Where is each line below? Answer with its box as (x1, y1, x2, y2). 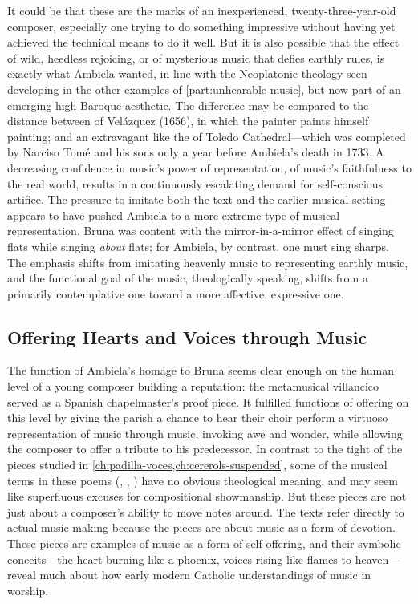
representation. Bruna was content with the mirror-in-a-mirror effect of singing (7, 222, 394, 239)
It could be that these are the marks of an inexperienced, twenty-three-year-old (7, 2, 396, 18)
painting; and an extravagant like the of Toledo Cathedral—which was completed (7, 128, 406, 144)
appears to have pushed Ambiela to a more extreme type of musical (7, 206, 340, 223)
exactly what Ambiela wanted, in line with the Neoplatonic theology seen (7, 65, 367, 82)
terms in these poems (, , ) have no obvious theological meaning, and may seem (7, 472, 398, 488)
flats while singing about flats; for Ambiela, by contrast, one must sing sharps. (7, 237, 389, 254)
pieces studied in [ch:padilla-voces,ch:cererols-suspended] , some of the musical (7, 456, 388, 473)
